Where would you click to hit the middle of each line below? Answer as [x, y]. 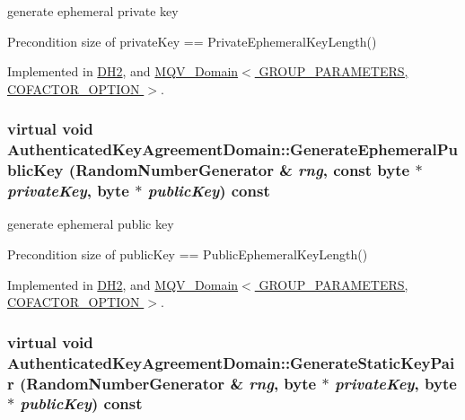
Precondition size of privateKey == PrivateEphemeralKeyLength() [192, 41]
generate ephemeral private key [93, 11]
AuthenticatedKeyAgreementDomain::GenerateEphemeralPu [233, 149]
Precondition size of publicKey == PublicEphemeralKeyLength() [188, 254]
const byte [372, 170]
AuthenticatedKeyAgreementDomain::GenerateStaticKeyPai [231, 362]
